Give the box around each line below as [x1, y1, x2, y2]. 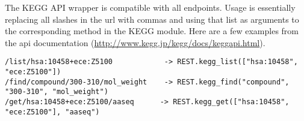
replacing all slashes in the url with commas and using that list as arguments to [5, 13, 299, 25]
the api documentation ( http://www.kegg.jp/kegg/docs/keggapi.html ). [5, 36, 265, 49]
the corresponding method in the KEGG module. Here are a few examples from [5, 25, 299, 37]
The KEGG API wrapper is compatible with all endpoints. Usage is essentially [5, 1, 296, 13]
